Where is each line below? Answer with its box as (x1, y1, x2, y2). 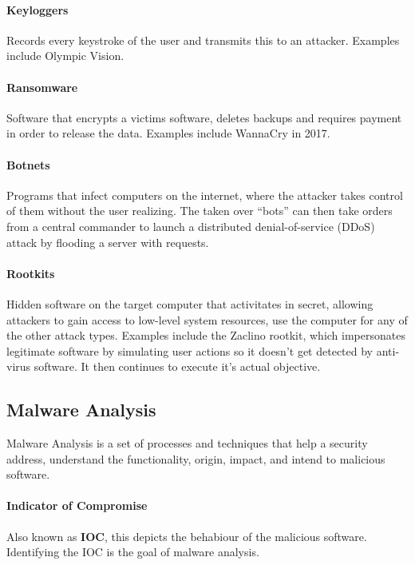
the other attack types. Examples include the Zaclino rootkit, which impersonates (6, 327, 405, 344)
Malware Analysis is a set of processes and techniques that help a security (6, 435, 368, 452)
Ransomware (6, 78, 78, 95)
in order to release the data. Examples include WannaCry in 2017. (6, 125, 330, 141)
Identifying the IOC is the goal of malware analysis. (6, 543, 259, 560)
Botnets (6, 156, 50, 173)
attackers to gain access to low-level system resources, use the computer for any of (6, 311, 408, 328)
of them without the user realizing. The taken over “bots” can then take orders (6, 202, 393, 219)
